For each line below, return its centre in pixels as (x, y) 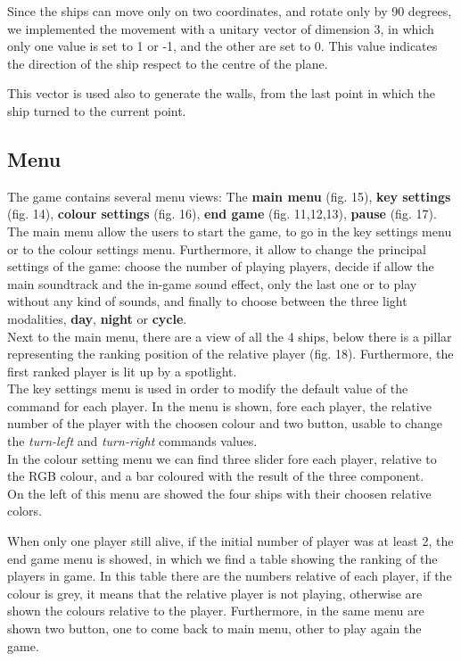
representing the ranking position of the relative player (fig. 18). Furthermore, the (230, 354)
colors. (25, 511)
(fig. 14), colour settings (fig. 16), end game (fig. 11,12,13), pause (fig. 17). (222, 214)
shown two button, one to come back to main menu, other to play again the (214, 628)
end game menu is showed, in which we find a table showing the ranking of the (222, 558)
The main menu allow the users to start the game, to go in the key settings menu (230, 231)
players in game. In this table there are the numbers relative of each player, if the (230, 576)
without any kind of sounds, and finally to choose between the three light (207, 301)
